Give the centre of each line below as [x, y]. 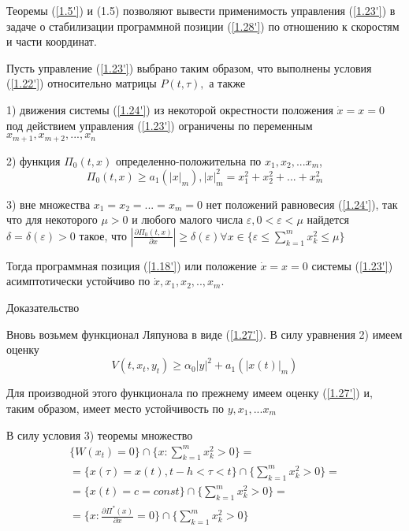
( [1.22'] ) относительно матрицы [82, 83]
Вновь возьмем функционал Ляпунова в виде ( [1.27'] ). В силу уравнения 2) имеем [204, 334]
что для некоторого [52, 219]
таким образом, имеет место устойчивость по [115, 408]
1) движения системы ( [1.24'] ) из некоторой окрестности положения [170, 109]
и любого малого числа [188, 219]
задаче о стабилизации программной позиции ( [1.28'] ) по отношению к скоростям [203, 26]
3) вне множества [48, 204]
